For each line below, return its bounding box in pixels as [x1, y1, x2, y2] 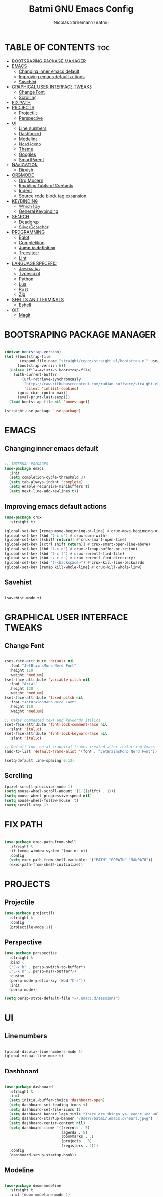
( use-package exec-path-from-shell [4, 839, 77, 844]
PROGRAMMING [11, 229, 45, 235]
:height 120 [9, 686, 34, 691]
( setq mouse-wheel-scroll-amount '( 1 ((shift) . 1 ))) [4, 789, 116, 794]
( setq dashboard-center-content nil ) [9, 1120, 86, 1126]
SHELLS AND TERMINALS [11, 296, 64, 302]
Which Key [18, 203, 41, 209]
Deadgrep [18, 219, 39, 225]
